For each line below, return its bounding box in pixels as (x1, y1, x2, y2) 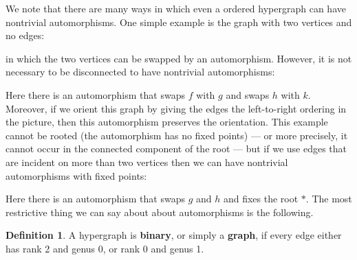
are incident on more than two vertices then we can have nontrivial (6, 154, 288, 169)
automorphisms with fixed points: (6, 168, 147, 182)
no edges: (6, 28, 45, 43)
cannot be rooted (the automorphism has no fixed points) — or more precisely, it (6, 128, 348, 142)
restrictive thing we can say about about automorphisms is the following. (6, 204, 314, 219)
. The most (305, 191, 352, 206)
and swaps (226, 87, 270, 102)
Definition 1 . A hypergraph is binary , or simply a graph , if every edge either (6, 228, 342, 242)
